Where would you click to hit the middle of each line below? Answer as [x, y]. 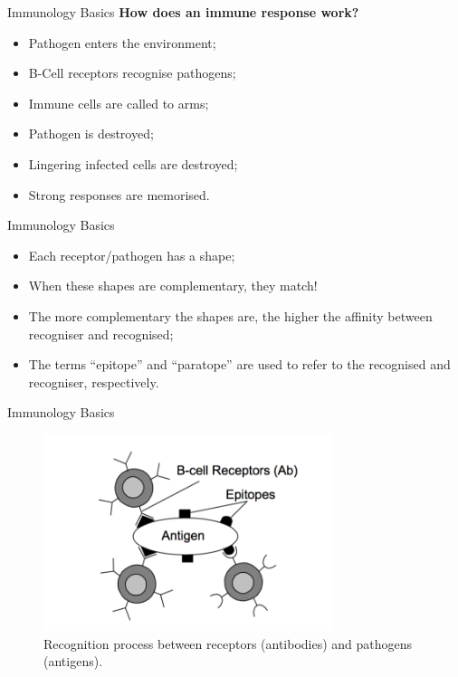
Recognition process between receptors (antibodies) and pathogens [228, 643]
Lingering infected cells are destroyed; [133, 163]
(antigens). [73, 661]
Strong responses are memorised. [119, 194]
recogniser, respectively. [94, 381]
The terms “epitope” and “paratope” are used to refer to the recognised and [239, 364]
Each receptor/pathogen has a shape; [132, 255]
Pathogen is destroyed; [91, 133]
